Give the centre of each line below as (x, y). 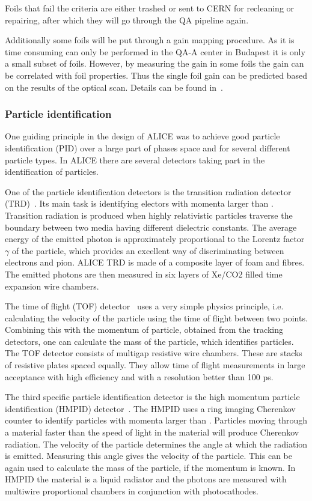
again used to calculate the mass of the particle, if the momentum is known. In (150, 467)
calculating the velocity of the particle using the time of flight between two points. (156, 317)
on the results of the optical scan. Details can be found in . (114, 87)
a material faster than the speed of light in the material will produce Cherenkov (152, 432)
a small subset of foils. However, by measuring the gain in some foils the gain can (154, 63)
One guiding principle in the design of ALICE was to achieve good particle (142, 136)
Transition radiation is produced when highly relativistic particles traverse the (149, 215)
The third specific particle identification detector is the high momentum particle (152, 397)
